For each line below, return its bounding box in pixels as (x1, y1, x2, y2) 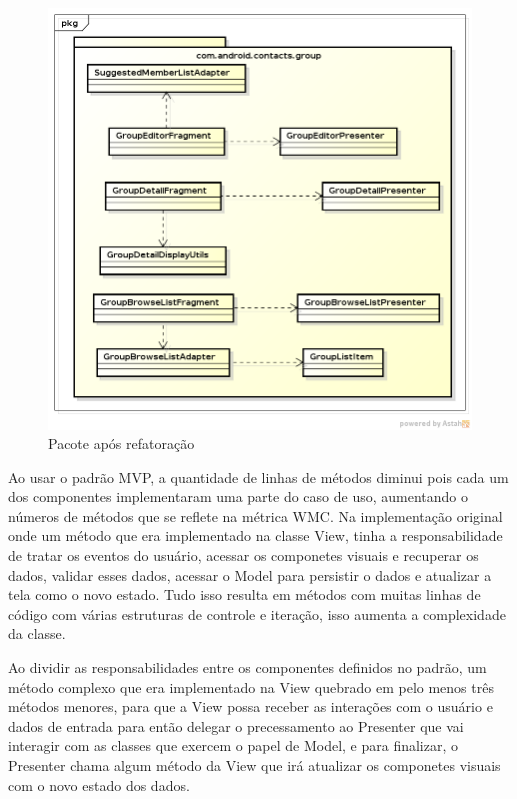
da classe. (8, 623, 66, 644)
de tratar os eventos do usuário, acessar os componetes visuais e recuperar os (8, 545, 479, 566)
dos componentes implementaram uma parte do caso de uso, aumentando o (8, 486, 469, 507)
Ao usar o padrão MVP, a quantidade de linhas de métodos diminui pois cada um (8, 466, 509, 487)
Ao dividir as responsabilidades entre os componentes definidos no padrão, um (8, 657, 487, 678)
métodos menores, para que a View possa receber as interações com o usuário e (8, 696, 493, 717)
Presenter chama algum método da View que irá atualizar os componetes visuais (8, 755, 501, 775)
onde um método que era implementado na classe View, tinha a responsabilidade (8, 525, 503, 546)
